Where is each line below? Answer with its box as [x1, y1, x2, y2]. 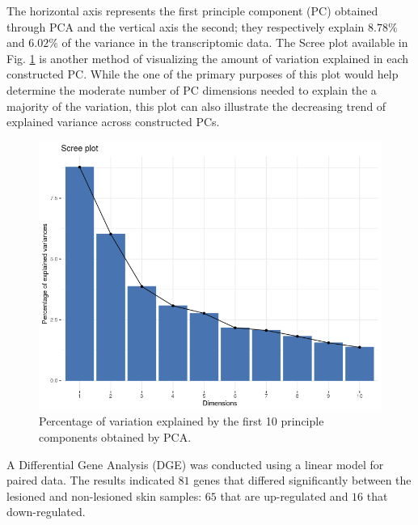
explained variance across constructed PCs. [6, 113, 220, 130]
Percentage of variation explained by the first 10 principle [39, 413, 324, 430]
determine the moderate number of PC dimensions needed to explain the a [6, 81, 377, 98]
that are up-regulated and [220, 487, 348, 504]
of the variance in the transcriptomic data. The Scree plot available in [61, 34, 408, 51]
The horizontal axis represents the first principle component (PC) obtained [6, 2, 378, 19]
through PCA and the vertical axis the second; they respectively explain [6, 18, 365, 35]
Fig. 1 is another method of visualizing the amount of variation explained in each [6, 49, 409, 66]
